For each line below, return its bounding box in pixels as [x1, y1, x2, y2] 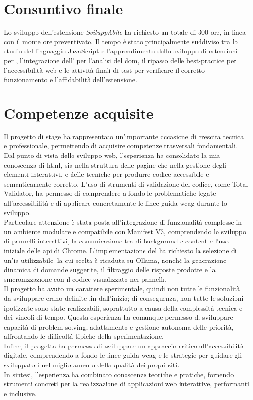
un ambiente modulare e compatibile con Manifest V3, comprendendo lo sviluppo [4, 226, 247, 236]
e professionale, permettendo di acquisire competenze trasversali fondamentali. [4, 140, 237, 151]
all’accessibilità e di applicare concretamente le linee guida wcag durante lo [4, 197, 227, 208]
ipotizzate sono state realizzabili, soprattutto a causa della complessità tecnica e [4, 302, 243, 313]
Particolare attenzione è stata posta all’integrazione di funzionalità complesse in [4, 217, 242, 227]
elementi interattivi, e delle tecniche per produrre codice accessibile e [4, 169, 209, 179]
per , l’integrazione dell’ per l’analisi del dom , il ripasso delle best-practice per [4, 55, 236, 65]
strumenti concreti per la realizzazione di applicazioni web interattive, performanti [4, 379, 249, 389]
